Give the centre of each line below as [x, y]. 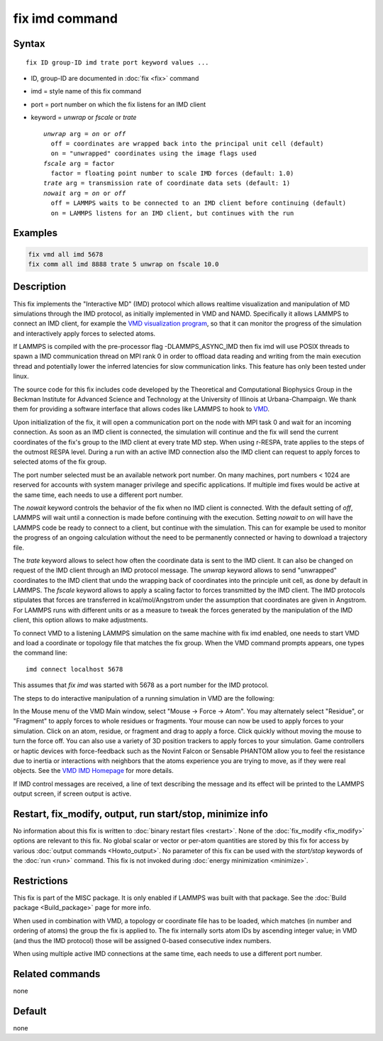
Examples [35, 233]
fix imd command [66, 18]
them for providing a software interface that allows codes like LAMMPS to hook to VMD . [141, 409]
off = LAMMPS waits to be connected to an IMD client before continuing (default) [199, 203]
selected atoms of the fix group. [60, 462]
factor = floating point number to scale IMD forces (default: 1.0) [172, 173]
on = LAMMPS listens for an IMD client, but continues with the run [172, 213]
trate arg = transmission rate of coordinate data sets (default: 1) [167, 183]
